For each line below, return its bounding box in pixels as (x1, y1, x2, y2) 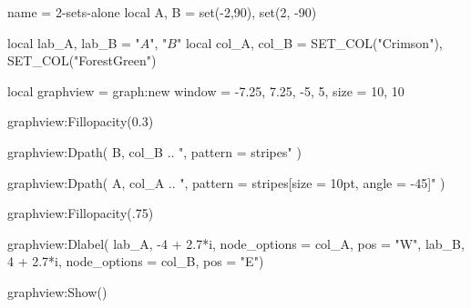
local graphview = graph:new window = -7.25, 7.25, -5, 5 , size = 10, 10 (7, 81, 404, 100)
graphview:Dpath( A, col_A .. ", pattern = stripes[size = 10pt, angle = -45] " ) (7, 173, 445, 192)
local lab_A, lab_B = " (7, 33, 140, 52)
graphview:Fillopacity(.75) (7, 204, 154, 223)
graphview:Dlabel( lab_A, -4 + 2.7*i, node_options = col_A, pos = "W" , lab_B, (7, 233, 465, 253)
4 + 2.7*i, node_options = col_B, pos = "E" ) (7, 252, 264, 271)
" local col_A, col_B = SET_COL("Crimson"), (177, 33, 443, 52)
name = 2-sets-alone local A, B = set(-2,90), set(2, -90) (7, 3, 317, 21)
